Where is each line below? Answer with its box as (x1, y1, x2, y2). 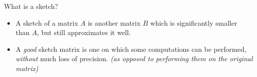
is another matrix (87, 17, 141, 28)
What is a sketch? (4, 1, 58, 11)
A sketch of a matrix (15, 17, 78, 28)
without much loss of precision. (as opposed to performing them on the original (15, 53, 253, 64)
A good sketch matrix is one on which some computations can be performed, (15, 43, 247, 54)
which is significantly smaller (150, 17, 237, 28)
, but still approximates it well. (37, 27, 131, 38)
